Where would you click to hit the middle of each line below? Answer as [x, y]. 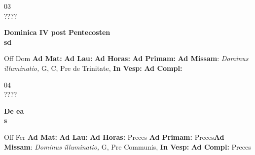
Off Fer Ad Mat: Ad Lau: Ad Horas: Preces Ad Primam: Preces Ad [114, 137]
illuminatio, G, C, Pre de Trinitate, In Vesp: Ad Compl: [93, 68]
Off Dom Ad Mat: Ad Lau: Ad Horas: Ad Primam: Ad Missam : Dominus [126, 58]
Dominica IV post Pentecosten [57, 32]
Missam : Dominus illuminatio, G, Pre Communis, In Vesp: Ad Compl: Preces [127, 146]
